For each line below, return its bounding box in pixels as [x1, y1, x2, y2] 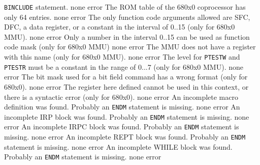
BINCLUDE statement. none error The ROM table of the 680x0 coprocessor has [4, 2, 246, 12]
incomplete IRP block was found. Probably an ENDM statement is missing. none [4, 111, 249, 122]
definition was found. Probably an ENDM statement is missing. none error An [4, 101, 240, 112]
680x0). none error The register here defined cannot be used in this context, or [4, 81, 249, 92]
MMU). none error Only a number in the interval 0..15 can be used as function [4, 31, 250, 42]
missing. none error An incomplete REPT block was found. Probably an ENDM [4, 131, 246, 142]
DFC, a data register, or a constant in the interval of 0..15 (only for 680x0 [4, 21, 235, 32]
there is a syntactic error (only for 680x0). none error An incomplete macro [4, 91, 238, 102]
